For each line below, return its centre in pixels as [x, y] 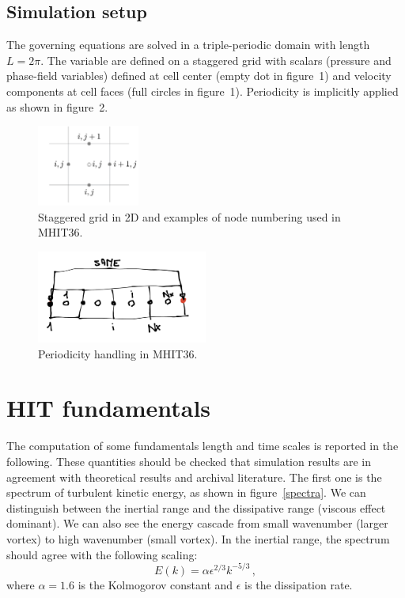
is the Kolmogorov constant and [155, 584]
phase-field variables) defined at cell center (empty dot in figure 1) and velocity [199, 76]
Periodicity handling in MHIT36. [118, 353]
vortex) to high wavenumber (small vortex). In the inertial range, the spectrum [198, 538]
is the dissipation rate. [299, 584]
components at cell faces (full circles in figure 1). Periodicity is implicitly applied [202, 91]
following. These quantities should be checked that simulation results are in [189, 462]
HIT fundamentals [109, 408]
